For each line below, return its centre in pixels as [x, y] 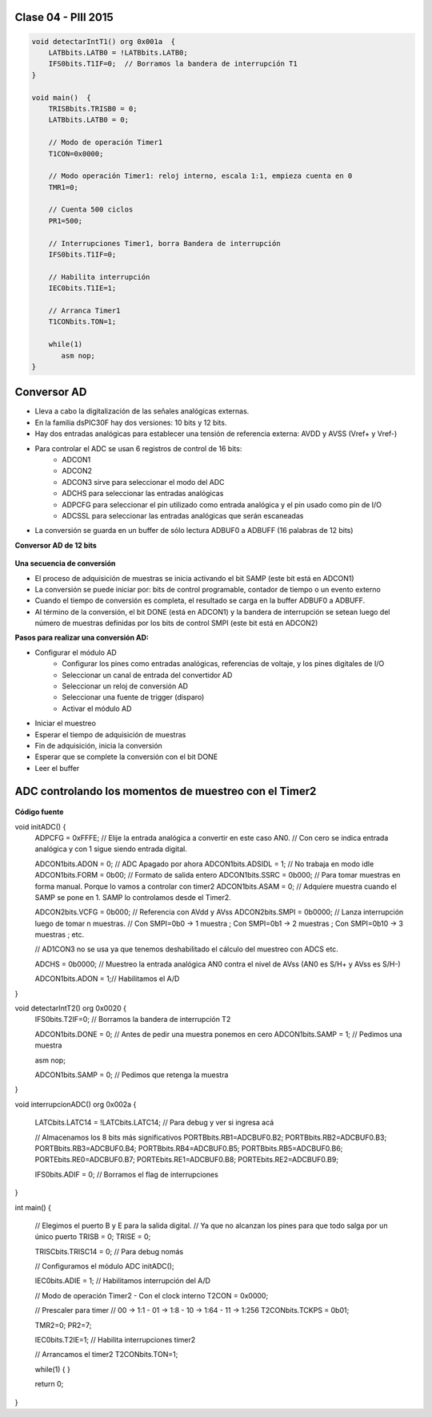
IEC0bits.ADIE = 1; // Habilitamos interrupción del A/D [123, 1281]
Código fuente [39, 812]
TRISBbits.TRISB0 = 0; [93, 109]
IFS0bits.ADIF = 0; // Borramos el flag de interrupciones [127, 1174]
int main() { [33, 1207]
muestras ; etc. [59, 935]
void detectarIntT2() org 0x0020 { [71, 1008]
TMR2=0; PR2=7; [63, 1325]
